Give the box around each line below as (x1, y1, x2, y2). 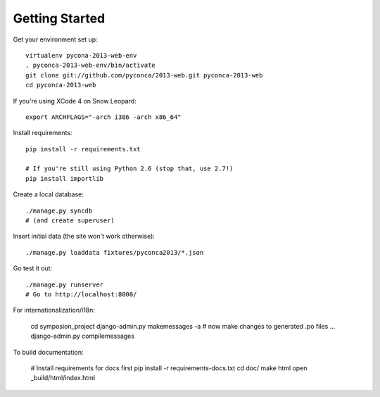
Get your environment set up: (13, 35, 98, 44)
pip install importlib (25, 175, 104, 182)
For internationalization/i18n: (13, 306, 95, 315)
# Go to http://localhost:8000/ (25, 290, 137, 298)
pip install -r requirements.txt (25, 145, 141, 153)
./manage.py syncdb (25, 206, 93, 215)
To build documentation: (13, 348, 84, 356)
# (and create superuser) (25, 217, 115, 225)
